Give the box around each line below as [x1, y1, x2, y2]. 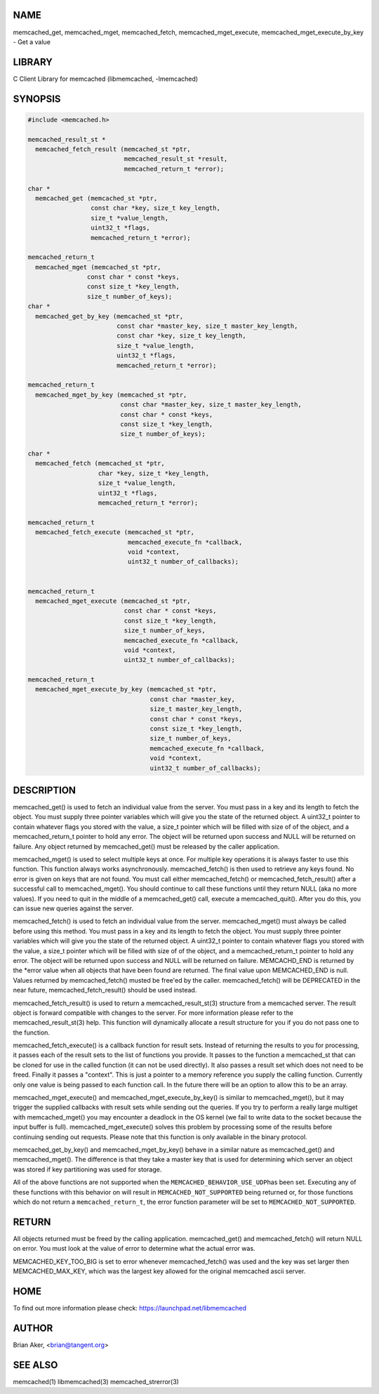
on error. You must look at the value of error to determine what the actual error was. [13, 1244, 255, 1253]
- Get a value [13, 37, 51, 46]
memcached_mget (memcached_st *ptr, [35, 263, 161, 271]
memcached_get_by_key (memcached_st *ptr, [35, 312, 184, 320]
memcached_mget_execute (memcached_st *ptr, [35, 597, 191, 605]
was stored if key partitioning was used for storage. [13, 1165, 162, 1174]
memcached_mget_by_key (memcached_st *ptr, [35, 390, 187, 399]
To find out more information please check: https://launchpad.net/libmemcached [13, 1303, 247, 1312]
